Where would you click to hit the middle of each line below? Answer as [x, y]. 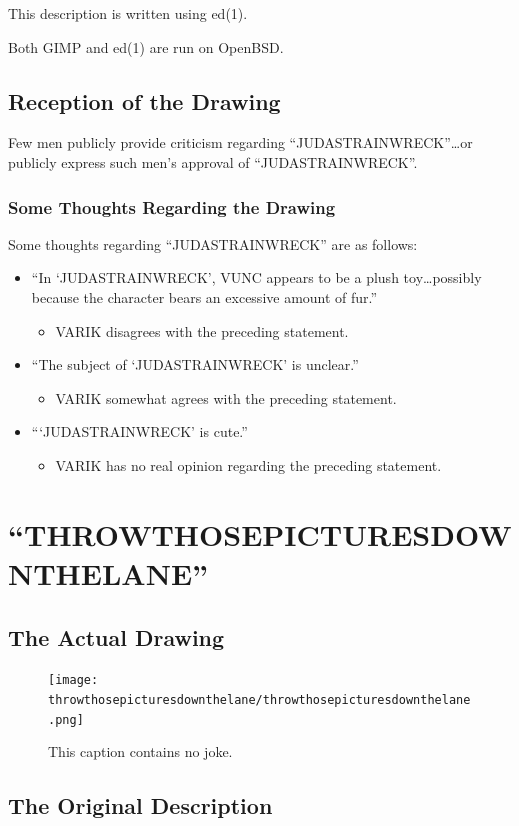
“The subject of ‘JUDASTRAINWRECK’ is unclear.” [195, 364]
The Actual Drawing [116, 636]
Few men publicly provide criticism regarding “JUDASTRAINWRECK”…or [240, 142]
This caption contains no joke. [140, 751]
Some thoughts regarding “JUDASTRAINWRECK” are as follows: [213, 243]
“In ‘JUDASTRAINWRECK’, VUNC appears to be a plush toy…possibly [256, 277]
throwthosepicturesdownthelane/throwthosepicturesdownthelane [259, 699]
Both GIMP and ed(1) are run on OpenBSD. [146, 46]
